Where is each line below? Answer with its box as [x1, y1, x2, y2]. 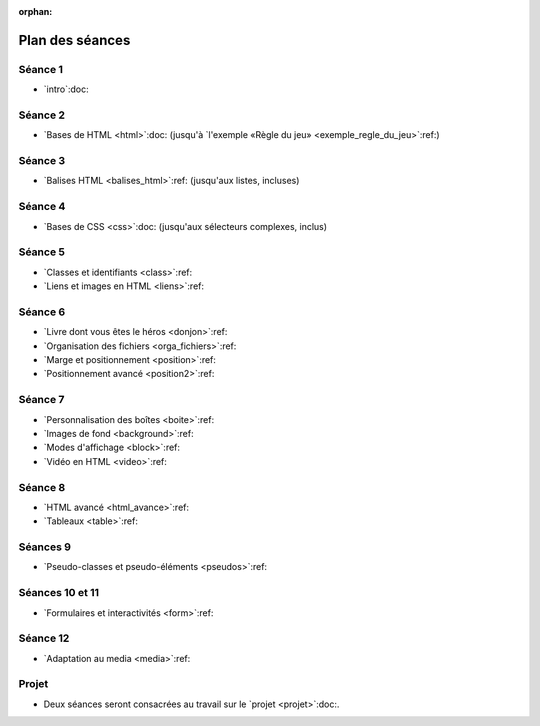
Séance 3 [18, 154, 66, 168]
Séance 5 [18, 245, 65, 259]
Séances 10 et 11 [18, 586, 100, 600]
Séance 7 [18, 393, 65, 407]
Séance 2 [18, 108, 65, 122]
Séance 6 [18, 305, 66, 319]
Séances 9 [18, 540, 72, 554]
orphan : [18, 6, 53, 17]
